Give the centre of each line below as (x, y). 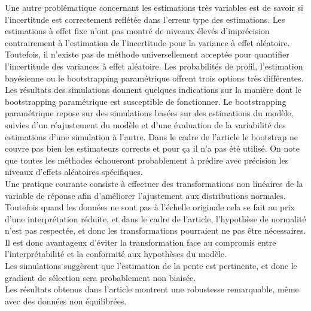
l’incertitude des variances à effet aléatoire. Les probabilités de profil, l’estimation (154, 66)
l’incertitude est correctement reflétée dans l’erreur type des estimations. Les (145, 19)
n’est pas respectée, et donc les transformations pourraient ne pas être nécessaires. (155, 230)
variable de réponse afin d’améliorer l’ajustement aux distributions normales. (145, 195)
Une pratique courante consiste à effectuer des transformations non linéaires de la (154, 183)
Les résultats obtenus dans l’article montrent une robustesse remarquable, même (152, 289)
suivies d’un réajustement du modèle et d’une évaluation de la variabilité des (145, 124)
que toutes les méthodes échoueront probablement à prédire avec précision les (147, 160)
